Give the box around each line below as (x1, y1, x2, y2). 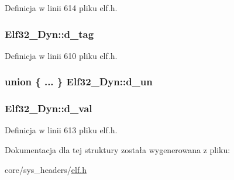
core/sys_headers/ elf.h (5, 163, 87, 175)
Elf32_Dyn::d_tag (5, 26, 94, 41)
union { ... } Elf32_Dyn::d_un (5, 74, 153, 89)
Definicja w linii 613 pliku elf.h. (5, 124, 118, 136)
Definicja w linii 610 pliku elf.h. (5, 49, 118, 61)
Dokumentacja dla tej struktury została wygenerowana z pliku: (5, 144, 230, 156)
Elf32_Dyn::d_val (5, 101, 92, 116)
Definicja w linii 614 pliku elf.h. (5, 2, 118, 13)
